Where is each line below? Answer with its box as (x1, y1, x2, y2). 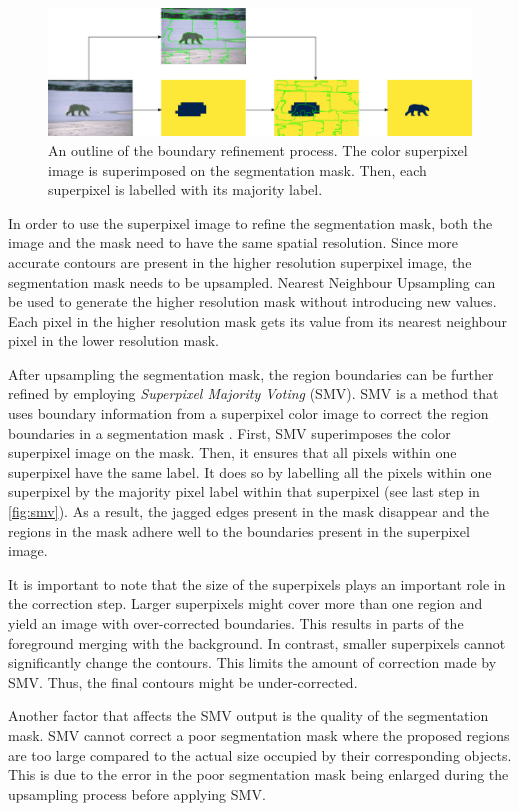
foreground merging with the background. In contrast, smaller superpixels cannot (8, 632, 506, 653)
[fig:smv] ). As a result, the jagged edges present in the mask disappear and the (8, 501, 489, 522)
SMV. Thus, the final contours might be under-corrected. (8, 671, 358, 692)
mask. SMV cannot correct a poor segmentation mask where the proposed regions (8, 724, 510, 745)
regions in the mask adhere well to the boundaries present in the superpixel (8, 520, 470, 541)
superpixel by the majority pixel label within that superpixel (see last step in (8, 481, 480, 502)
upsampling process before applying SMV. (8, 783, 266, 804)
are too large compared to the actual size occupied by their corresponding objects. (8, 744, 512, 765)
